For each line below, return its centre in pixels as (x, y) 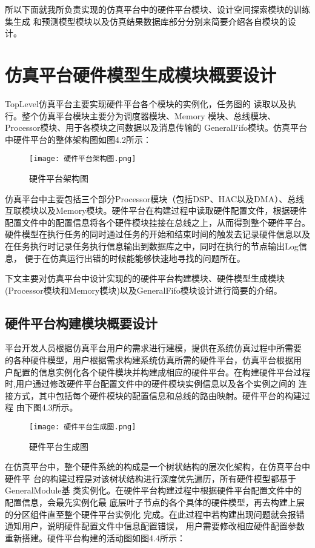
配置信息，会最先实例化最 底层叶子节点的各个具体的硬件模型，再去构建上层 (155, 502)
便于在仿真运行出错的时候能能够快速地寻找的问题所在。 (135, 258)
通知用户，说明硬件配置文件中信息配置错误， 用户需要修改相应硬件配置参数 (155, 526)
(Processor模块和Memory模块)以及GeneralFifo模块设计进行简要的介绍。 (144, 290)
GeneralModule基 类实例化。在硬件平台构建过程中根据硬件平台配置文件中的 (154, 490)
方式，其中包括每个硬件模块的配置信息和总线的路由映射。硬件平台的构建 (157, 395)
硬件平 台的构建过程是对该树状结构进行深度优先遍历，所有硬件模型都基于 (151, 478)
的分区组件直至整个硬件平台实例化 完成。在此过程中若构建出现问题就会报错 (155, 514)
